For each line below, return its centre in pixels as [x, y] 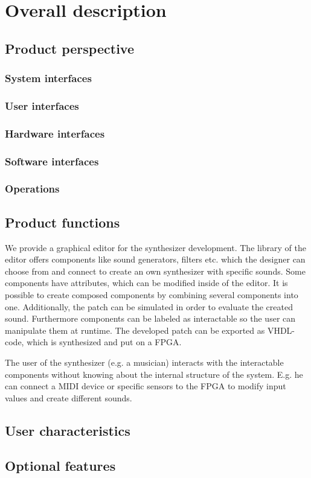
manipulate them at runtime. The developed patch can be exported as [135, 330]
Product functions [63, 222]
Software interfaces [52, 161]
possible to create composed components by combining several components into [152, 294]
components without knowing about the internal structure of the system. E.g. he [154, 374]
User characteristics [68, 430]
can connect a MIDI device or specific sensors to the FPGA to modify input [146, 386]
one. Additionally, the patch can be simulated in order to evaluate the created [149, 306]
